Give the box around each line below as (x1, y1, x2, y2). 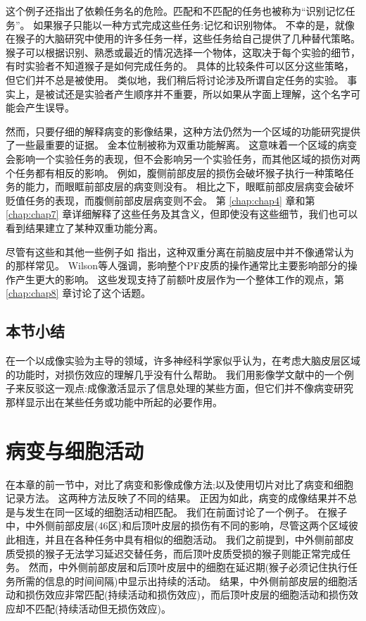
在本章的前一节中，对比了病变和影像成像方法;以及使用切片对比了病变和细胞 (6, 476, 353, 491)
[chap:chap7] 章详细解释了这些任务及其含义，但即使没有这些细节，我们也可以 (6, 207, 358, 221)
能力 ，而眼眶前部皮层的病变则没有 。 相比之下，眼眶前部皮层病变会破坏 (25, 179, 354, 194)
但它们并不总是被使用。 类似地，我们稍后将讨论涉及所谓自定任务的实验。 (6, 72, 344, 87)
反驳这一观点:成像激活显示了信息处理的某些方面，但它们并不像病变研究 (25, 381, 353, 395)
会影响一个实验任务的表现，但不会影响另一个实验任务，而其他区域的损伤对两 (6, 151, 360, 166)
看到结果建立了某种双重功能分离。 (6, 220, 163, 235)
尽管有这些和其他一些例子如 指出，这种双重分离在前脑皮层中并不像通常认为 (6, 244, 354, 259)
